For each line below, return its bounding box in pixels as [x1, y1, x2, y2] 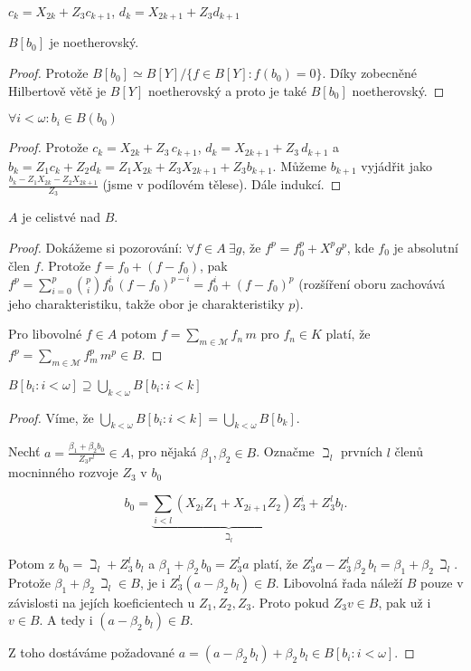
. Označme [256, 442, 315, 461]
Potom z [8, 554, 55, 573]
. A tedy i [39, 610, 93, 629]
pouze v [420, 572, 464, 591]
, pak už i [378, 592, 431, 611]
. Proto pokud [251, 592, 329, 611]
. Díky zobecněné [322, 63, 417, 82]
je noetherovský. [49, 33, 139, 52]
